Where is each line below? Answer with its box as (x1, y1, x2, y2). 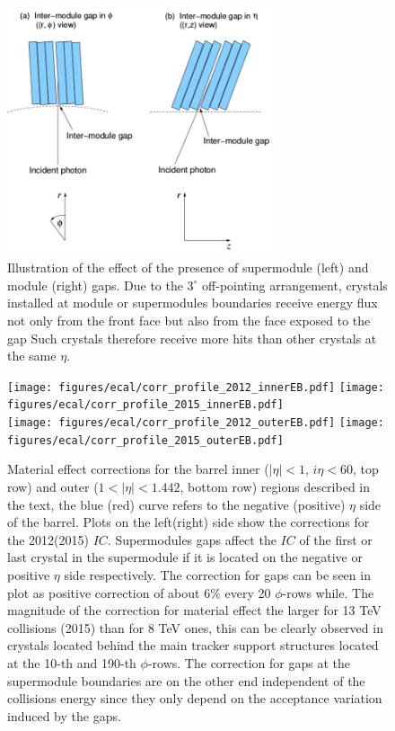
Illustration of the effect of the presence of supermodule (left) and (7, 258, 369, 277)
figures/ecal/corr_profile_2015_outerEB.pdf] (7, 433, 284, 447)
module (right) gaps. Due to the (7, 275, 183, 294)
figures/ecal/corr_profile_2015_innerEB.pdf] (7, 398, 284, 412)
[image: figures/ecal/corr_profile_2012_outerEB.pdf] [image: (7, 416, 384, 430)
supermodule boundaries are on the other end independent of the (7, 671, 365, 690)
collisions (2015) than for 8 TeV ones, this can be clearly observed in (7, 618, 383, 637)
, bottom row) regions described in (180, 477, 371, 495)
